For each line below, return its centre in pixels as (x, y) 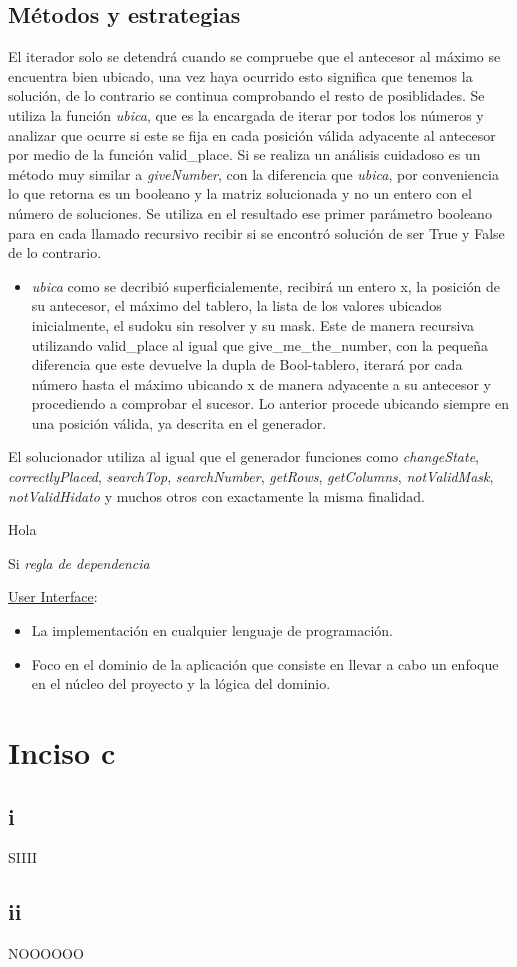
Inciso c (62, 752)
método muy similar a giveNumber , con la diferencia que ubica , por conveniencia (253, 173)
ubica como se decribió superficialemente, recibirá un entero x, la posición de (266, 285)
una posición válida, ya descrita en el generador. (179, 422)
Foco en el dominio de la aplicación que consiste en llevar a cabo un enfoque (265, 663)
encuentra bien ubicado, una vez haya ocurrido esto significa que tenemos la (240, 75)
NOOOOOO (46, 953)
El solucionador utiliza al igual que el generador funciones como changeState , (243, 456)
